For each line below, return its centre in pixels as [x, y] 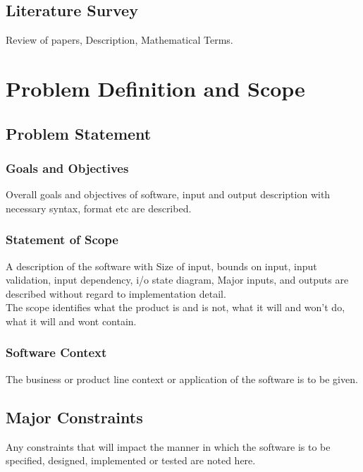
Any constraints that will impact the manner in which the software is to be [168, 446]
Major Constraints [74, 417]
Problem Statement [79, 133]
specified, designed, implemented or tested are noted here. [131, 460]
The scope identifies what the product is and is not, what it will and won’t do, [176, 307]
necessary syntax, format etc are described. [99, 208]
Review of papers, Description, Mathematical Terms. [119, 40]
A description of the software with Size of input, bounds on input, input [161, 266]
